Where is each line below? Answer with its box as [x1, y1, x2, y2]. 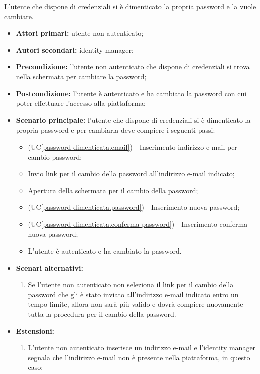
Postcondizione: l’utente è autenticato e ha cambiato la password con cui [16, 88, 247, 98]
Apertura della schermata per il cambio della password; [28, 185, 198, 195]
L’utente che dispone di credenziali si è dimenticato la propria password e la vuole [4, 1, 256, 11]
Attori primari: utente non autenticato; [16, 28, 144, 38]
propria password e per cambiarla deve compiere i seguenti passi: [16, 124, 215, 135]
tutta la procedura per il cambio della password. [28, 309, 176, 319]
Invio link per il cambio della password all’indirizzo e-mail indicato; [28, 168, 235, 179]
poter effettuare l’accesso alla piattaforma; [16, 98, 146, 108]
